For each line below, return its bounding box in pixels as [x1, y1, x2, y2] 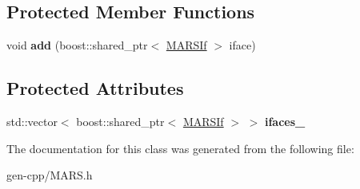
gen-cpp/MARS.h [6, 167, 93, 183]
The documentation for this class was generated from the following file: [6, 140, 354, 156]
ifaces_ [264, 113, 306, 129]
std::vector [6, 113, 58, 129]
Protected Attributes [6, 76, 184, 100]
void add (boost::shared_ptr [6, 37, 148, 53]
